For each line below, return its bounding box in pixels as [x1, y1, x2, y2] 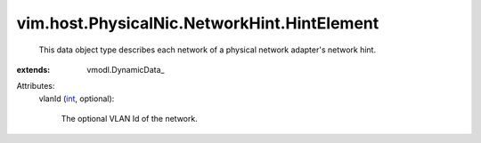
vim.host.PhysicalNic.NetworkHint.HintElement [16, 13, 379, 33]
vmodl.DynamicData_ [86, 64, 165, 75]
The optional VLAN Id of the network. [61, 114, 198, 124]
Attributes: [16, 81, 55, 91]
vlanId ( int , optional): [38, 93, 115, 104]
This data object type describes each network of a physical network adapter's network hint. [38, 44, 377, 55]
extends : [16, 64, 51, 75]
